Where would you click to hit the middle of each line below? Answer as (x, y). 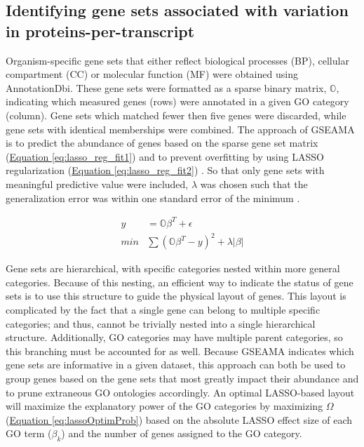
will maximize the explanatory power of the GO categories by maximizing (164, 406)
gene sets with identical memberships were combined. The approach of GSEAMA (180, 129)
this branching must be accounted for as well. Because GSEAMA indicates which (180, 351)
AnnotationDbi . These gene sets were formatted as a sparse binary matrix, (166, 87)
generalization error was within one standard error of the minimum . (153, 198)
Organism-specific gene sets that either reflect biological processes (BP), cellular (177, 60)
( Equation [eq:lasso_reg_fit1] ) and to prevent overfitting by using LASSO (165, 156)
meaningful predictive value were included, (97, 184)
